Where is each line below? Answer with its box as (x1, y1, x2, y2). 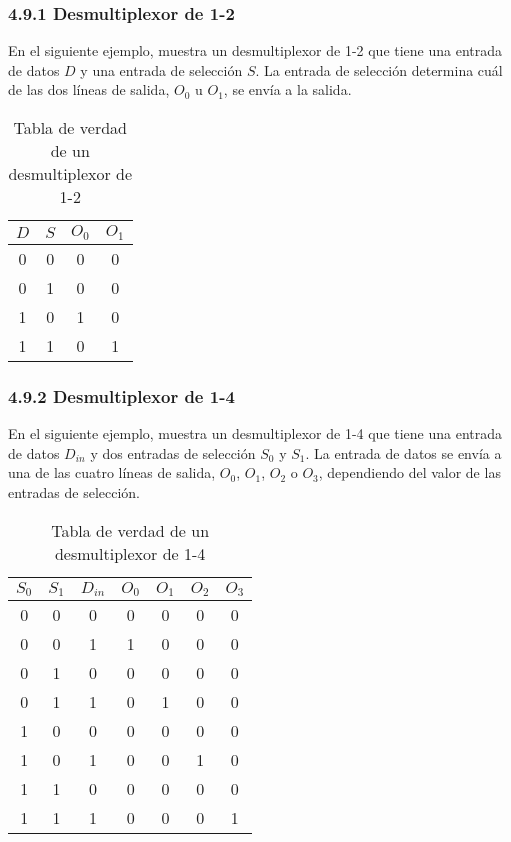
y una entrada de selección (80, 59, 243, 80)
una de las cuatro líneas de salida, (8, 462, 216, 483)
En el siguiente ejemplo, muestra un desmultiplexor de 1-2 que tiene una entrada (8, 40, 503, 61)
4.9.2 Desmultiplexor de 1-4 (8, 383, 235, 408)
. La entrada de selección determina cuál (255, 59, 503, 80)
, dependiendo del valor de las (318, 462, 501, 483)
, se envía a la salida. (223, 79, 352, 100)
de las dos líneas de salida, (8, 79, 170, 100)
